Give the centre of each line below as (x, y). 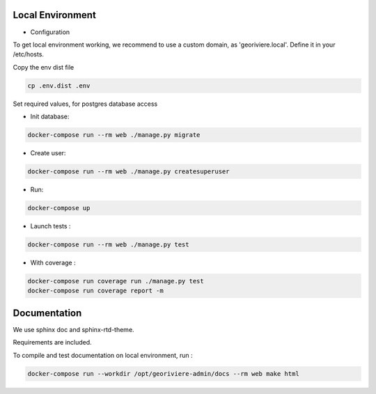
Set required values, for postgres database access (85, 104)
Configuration (50, 32)
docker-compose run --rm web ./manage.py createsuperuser (128, 172)
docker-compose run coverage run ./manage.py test (116, 281)
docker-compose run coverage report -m (95, 291)
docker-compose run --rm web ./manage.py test (108, 244)
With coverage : (53, 262)
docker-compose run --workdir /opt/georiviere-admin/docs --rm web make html (163, 373)
